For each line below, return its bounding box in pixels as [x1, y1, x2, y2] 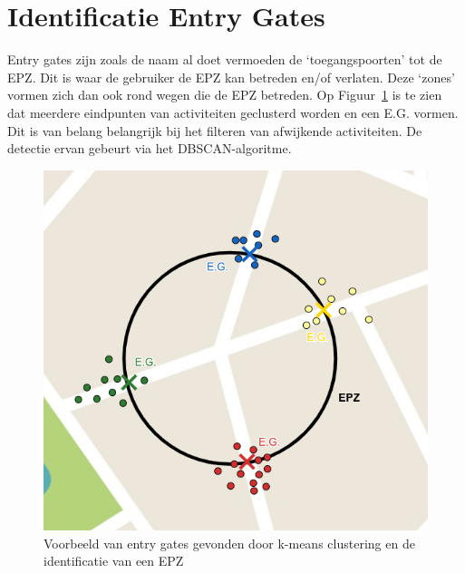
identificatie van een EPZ [44, 551, 184, 570]
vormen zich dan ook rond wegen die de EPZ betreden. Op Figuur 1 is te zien [7, 85, 442, 104]
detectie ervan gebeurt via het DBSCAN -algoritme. [7, 139, 292, 158]
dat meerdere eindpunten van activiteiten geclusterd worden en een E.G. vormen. [7, 102, 459, 121]
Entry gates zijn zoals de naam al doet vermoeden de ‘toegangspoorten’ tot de [7, 50, 442, 69]
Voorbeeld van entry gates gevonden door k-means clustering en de [44, 533, 415, 552]
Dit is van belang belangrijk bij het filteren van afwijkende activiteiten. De [7, 121, 422, 140]
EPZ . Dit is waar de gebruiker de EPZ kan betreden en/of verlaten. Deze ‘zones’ [7, 67, 455, 86]
